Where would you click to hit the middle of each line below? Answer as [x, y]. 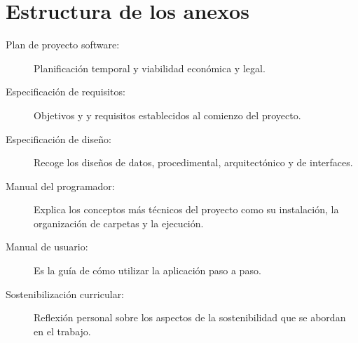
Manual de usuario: [47, 247]
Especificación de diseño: [58, 139]
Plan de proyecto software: [63, 45]
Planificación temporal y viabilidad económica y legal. [150, 68]
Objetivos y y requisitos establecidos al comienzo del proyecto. [167, 115]
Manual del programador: [60, 186]
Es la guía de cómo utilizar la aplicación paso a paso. [147, 270]
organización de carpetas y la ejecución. [119, 223]
